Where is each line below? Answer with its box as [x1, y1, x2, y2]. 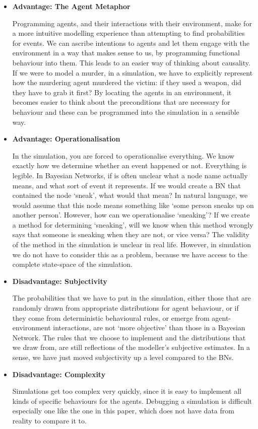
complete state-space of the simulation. [12, 259, 133, 269]
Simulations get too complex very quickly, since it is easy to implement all [12, 386, 241, 396]
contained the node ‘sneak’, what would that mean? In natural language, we [12, 190, 248, 200]
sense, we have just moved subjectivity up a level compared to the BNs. [12, 352, 234, 362]
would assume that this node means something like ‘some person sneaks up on [12, 199, 254, 210]
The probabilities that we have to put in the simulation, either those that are [12, 293, 251, 303]
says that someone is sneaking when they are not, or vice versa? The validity [12, 229, 249, 240]
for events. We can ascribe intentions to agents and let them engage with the [12, 37, 249, 48]
